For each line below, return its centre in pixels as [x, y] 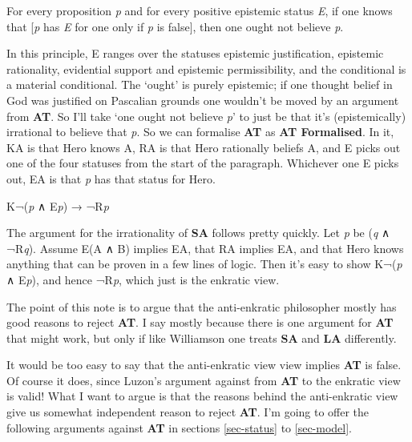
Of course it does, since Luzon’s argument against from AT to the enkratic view [204, 380]
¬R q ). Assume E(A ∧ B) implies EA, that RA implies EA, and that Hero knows [205, 248]
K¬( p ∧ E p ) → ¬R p [58, 205]
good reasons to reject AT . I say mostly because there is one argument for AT [200, 322]
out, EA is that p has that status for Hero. [111, 178]
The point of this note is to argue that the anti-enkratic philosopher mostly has [202, 306]
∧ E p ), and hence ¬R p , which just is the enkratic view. [143, 279]
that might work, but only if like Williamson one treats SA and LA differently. [202, 338]
